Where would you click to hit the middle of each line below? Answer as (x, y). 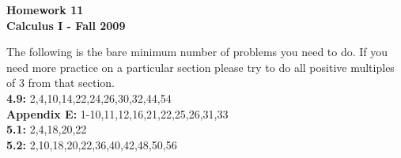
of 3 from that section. (61, 83)
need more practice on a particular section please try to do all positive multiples (200, 67)
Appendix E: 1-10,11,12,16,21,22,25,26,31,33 (117, 113)
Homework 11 (45, 9)
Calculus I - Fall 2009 (66, 25)
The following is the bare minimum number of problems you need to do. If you (197, 52)
